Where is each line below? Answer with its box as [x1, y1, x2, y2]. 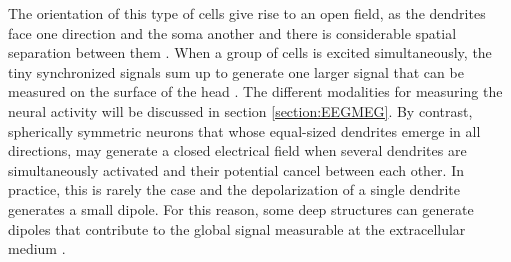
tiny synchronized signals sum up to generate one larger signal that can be [8, 61, 464, 82]
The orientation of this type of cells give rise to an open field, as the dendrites [8, 3, 486, 23]
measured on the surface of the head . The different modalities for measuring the [8, 81, 503, 102]
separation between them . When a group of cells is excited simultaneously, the [8, 42, 492, 63]
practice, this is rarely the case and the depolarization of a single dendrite [8, 179, 461, 200]
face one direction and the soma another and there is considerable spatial [8, 22, 457, 43]
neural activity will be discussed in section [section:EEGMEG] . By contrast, [8, 100, 473, 121]
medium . [8, 238, 66, 259]
